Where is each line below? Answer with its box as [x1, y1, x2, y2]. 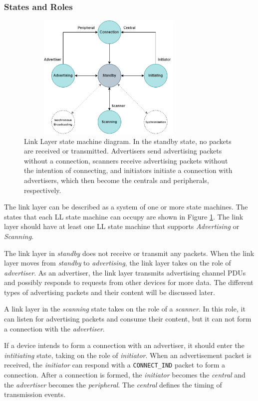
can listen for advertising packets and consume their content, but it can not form [4, 313, 252, 324]
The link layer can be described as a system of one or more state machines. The [4, 201, 248, 212]
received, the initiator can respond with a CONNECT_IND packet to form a [4, 359, 226, 370]
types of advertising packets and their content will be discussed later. [4, 286, 215, 297]
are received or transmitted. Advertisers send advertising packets [24, 145, 222, 156]
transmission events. [4, 389, 65, 399]
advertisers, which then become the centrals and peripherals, [24, 174, 209, 185]
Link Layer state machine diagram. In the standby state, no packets [24, 135, 232, 146]
